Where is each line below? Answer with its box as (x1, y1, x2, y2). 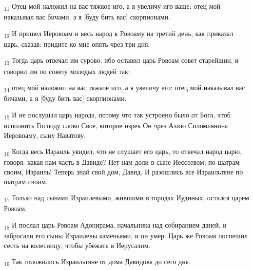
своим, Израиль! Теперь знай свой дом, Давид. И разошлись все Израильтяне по (4, 166, 243, 176)
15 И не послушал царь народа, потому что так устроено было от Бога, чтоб (4, 109, 231, 121)
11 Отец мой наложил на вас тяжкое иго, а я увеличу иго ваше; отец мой (4, 1, 221, 12)
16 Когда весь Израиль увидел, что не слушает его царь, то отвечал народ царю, (4, 146, 242, 157)
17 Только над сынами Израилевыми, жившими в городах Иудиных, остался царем (4, 193, 249, 204)
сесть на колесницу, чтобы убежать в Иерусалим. (4, 240, 151, 250)
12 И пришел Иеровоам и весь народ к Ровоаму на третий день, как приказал (4, 28, 234, 39)
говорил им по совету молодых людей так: (4, 66, 130, 76)
